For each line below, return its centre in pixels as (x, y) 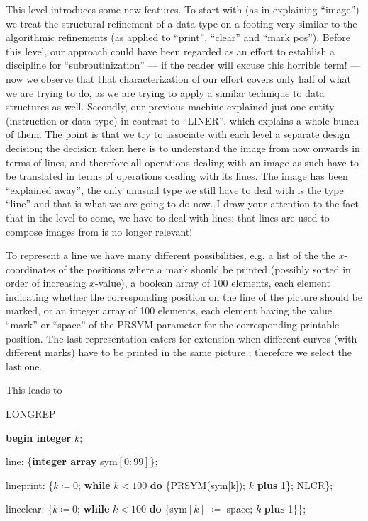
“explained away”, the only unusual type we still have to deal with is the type (175, 189)
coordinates (30, 269)
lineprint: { (30, 485)
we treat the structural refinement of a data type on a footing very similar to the (182, 23)
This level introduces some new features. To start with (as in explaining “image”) (183, 9)
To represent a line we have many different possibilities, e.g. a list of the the (171, 255)
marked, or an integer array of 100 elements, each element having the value (169, 310)
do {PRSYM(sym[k (193, 485)
